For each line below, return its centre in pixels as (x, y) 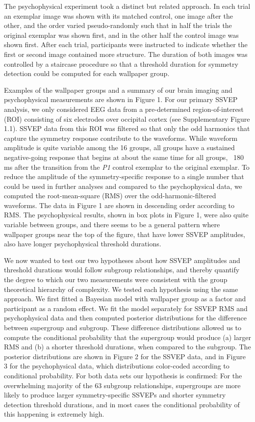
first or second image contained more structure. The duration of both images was (126, 54)
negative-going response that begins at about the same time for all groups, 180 (124, 157)
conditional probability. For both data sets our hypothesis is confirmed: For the (123, 375)
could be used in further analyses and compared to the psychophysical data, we (123, 186)
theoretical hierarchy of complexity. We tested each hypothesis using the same (121, 289)
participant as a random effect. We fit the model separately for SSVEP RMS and (126, 308)
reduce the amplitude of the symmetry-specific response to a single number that (124, 176)
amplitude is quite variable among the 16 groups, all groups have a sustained (119, 147)
